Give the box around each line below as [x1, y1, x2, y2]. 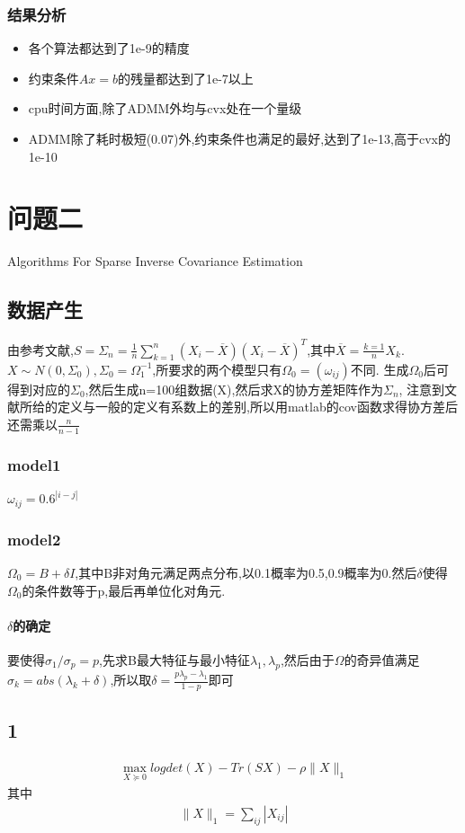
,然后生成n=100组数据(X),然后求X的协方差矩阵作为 [85, 379, 383, 398]
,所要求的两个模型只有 [152, 359, 282, 378]
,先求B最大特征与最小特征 [99, 650, 250, 669]
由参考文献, [7, 340, 74, 359]
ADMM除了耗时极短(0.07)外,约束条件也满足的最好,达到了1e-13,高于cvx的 [28, 129, 452, 147]
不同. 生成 [350, 359, 409, 378]
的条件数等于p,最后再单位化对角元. [22, 580, 226, 599]
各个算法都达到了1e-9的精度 [28, 39, 190, 58]
